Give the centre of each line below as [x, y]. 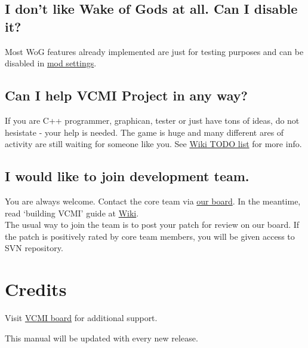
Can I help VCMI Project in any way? [126, 95]
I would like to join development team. [127, 176]
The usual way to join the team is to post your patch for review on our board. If [152, 225]
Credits [36, 289]
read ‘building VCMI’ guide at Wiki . [72, 213]
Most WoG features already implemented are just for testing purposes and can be [154, 51]
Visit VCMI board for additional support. [81, 318]
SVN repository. [34, 248]
